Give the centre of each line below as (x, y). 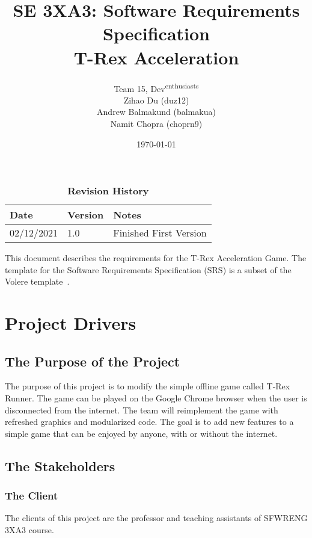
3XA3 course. (29, 530)
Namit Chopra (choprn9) (156, 123)
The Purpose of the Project (93, 361)
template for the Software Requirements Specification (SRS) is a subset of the (148, 269)
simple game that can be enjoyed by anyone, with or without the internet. (141, 433)
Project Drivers (71, 323)
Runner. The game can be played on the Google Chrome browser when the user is (156, 398)
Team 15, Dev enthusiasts (156, 87)
